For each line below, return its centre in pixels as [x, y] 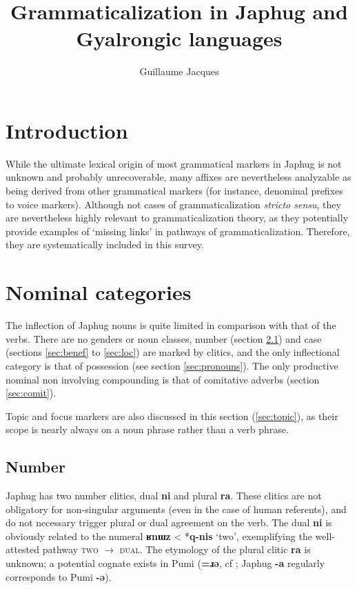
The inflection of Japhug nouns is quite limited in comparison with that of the [171, 325]
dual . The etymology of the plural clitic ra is [215, 549]
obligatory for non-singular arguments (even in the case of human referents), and [176, 509]
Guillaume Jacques [179, 71]
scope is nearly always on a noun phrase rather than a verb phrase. [147, 429]
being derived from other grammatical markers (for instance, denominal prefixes [174, 191]
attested [23, 549]
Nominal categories [99, 292]
